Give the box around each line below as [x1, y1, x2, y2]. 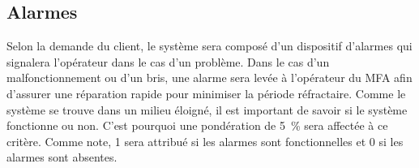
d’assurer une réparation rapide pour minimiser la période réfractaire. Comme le [6, 84, 406, 101]
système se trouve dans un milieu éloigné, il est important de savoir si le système [6, 101, 408, 118]
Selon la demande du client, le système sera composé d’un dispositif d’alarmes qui [6, 37, 413, 54]
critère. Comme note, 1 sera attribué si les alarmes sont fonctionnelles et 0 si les [6, 132, 404, 149]
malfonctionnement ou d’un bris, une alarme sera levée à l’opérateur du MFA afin [6, 69, 413, 86]
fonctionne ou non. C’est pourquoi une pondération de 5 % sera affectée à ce [6, 117, 388, 134]
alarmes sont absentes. [6, 149, 118, 166]
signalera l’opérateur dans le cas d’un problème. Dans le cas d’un [6, 53, 330, 70]
